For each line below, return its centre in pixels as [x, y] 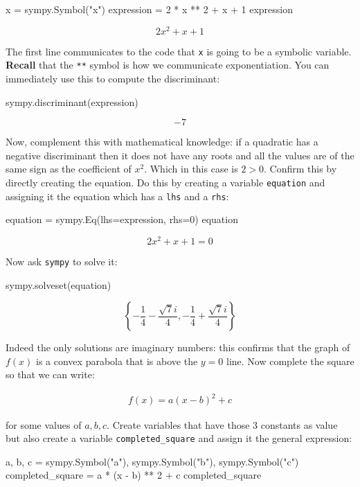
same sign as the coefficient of [69, 169]
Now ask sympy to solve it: [62, 261]
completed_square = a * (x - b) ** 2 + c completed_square [134, 475]
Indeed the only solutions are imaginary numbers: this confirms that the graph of [178, 347]
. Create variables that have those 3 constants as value [222, 424]
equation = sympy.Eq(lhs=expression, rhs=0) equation [122, 219]
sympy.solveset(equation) [58, 284]
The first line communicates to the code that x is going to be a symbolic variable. [179, 51]
